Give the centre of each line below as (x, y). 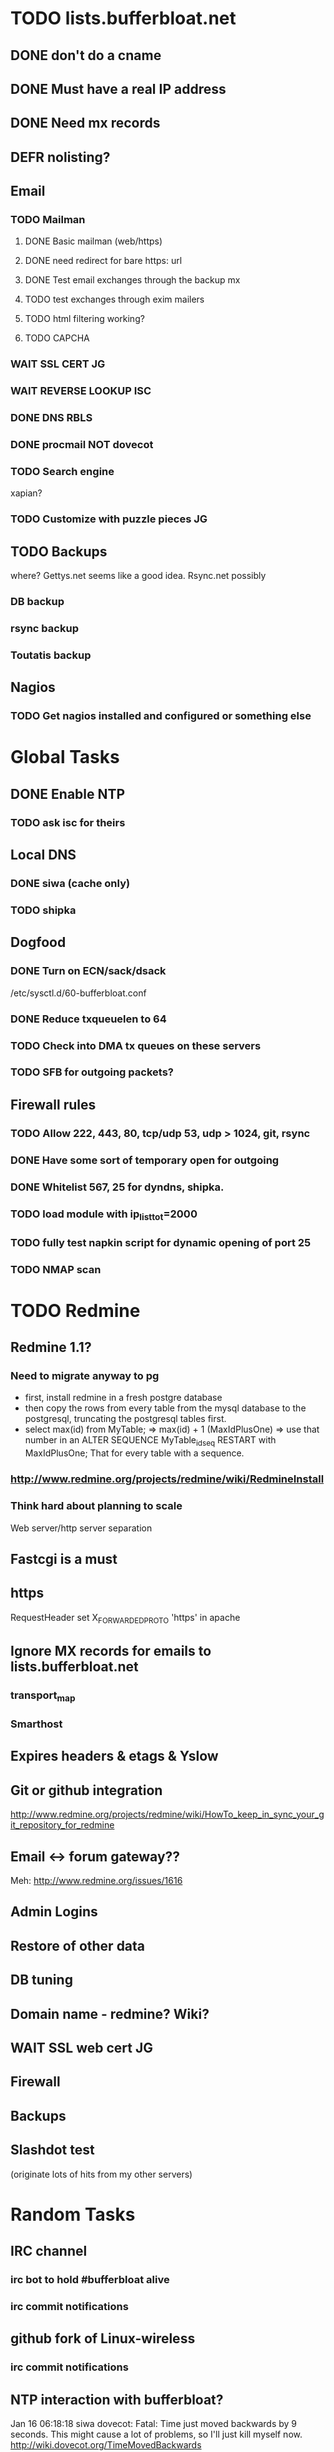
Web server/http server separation (81, 1528)
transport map (43, 1696)
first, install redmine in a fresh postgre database (123, 1398)
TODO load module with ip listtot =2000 (104, 1214)
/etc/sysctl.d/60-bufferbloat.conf (78, 993)
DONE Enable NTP (68, 793)
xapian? (26, 493)
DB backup (37, 602)
